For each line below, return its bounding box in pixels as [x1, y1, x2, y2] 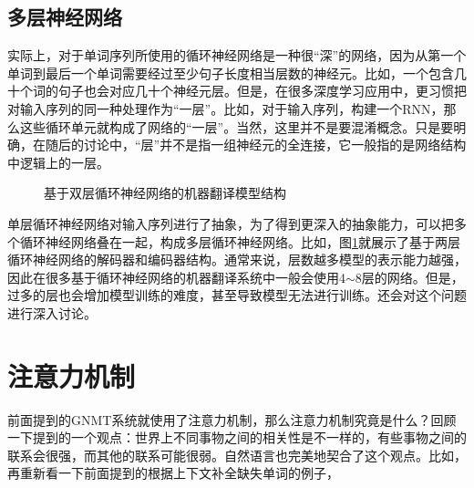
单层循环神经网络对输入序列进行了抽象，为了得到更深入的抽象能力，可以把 [7, 213, 454, 233]
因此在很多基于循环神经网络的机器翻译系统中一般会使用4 [7, 267, 345, 286]
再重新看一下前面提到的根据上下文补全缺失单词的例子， [7, 463, 339, 483]
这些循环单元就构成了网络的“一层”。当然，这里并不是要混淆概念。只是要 [19, 117, 454, 136]
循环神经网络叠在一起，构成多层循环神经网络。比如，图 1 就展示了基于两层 [19, 232, 460, 251]
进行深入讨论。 [7, 303, 97, 322]
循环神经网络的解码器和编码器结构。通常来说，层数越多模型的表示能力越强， [7, 250, 467, 269]
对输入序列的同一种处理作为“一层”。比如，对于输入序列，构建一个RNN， [7, 99, 444, 118]
